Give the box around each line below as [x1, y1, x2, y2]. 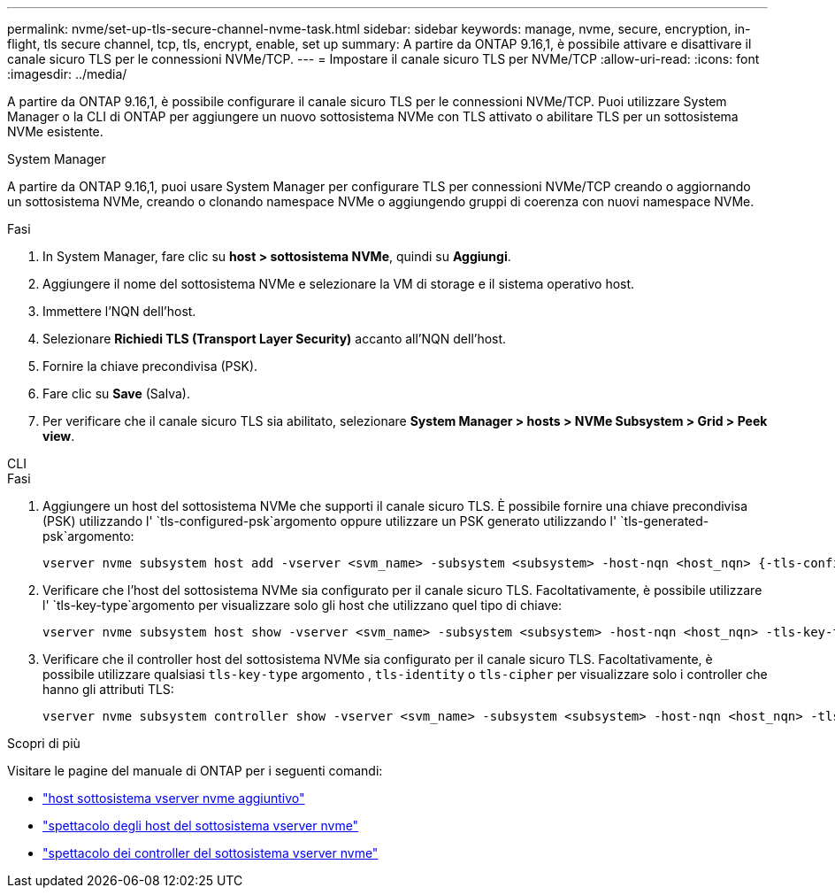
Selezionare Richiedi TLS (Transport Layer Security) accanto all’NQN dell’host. [42, 331, 507, 346]
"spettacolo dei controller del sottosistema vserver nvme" [42, 845, 379, 860]
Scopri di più [7, 736, 80, 751]
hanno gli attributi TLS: [42, 682, 174, 697]
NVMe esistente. [7, 124, 103, 139]
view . [42, 428, 75, 444]
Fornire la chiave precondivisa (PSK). [42, 359, 258, 374]
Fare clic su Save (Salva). [42, 386, 190, 401]
